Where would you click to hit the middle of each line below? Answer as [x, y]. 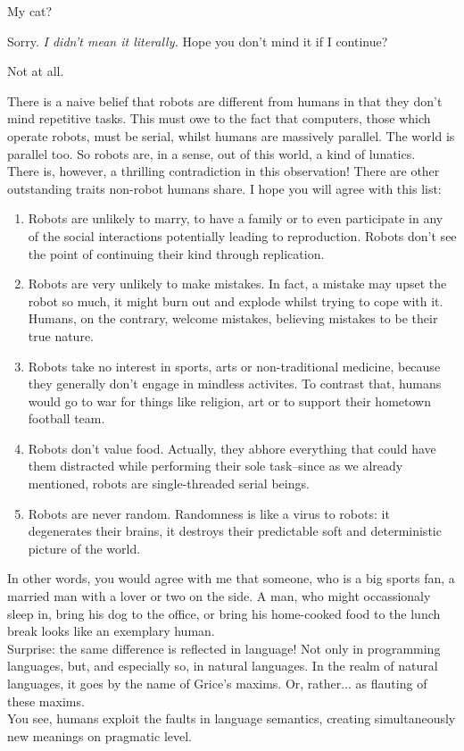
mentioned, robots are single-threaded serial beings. [169, 484]
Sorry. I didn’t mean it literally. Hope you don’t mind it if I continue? [198, 41]
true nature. [61, 335]
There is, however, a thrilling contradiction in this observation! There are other [224, 171]
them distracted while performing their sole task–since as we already [215, 466]
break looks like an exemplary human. [111, 631]
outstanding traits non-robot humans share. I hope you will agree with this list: [224, 188]
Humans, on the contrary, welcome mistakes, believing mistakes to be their [233, 318]
